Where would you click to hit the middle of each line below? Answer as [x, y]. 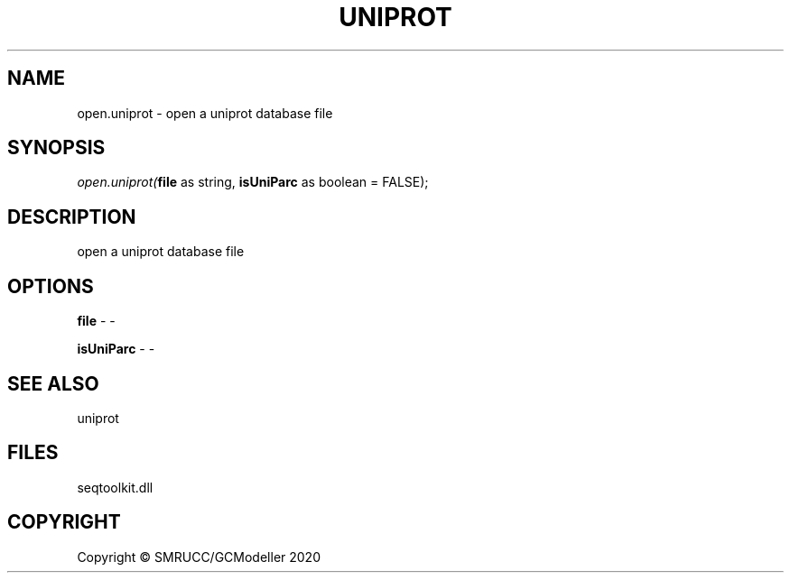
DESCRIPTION [72, 216]
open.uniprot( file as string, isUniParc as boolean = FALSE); [253, 182]
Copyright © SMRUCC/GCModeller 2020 [199, 557]
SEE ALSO [53, 383]
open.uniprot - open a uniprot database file [205, 113]
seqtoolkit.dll [115, 487]
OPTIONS [51, 286]
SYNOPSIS [56, 148]
